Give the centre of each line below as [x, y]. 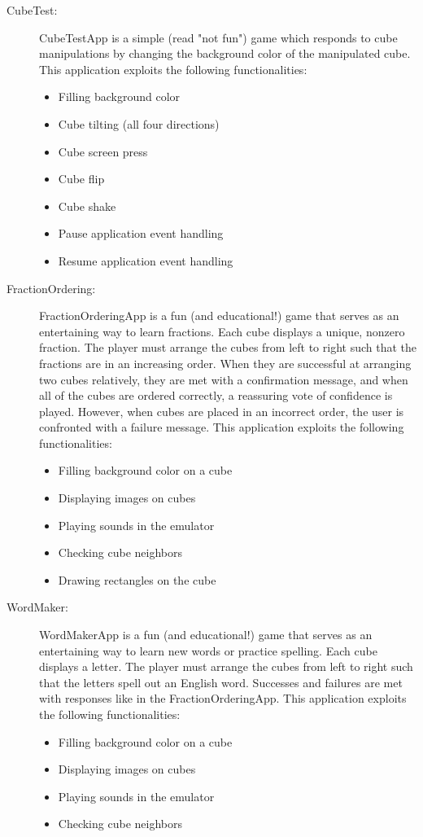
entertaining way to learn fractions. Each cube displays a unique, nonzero [222, 331]
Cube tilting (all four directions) [139, 123]
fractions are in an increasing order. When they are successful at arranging [225, 363]
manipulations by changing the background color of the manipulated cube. [225, 53]
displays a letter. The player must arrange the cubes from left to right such [226, 666]
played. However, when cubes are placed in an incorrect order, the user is [222, 411]
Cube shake [87, 206]
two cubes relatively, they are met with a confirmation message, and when [224, 379]
